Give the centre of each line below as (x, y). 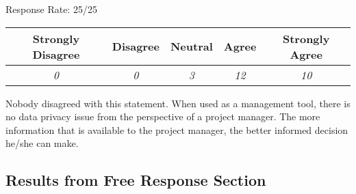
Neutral (191, 46)
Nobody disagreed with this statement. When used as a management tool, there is (178, 103)
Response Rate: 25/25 (51, 9)
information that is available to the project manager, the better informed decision (177, 129)
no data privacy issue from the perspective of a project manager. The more (163, 116)
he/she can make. (42, 143)
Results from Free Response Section (136, 180)
